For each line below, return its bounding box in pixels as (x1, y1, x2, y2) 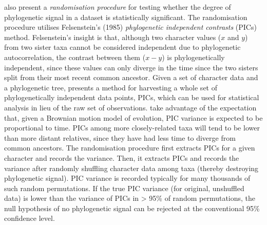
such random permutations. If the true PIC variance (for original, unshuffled (4, 182, 244, 193)
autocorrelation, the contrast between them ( (4, 51, 146, 62)
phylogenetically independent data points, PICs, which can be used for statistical (4, 92, 259, 103)
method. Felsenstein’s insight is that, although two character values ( (4, 31, 221, 42)
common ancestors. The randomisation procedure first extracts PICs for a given (4, 142, 255, 153)
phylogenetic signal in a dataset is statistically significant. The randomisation (4, 11, 247, 22)
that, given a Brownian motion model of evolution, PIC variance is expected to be (4, 112, 263, 123)
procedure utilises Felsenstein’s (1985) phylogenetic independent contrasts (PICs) (4, 22, 257, 32)
